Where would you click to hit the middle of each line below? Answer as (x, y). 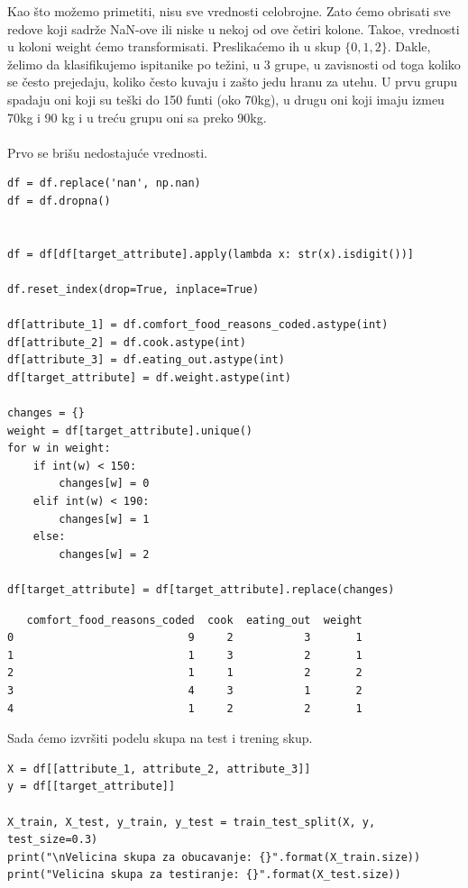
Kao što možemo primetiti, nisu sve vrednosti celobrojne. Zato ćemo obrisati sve (229, 11)
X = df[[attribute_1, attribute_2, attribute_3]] (159, 769)
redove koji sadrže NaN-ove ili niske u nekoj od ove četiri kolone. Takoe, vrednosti (234, 28)
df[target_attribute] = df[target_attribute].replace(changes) (201, 590)
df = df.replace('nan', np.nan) (104, 183)
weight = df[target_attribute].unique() (130, 430)
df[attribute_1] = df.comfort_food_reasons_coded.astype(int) (198, 325)
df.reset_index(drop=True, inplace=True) (133, 289)
